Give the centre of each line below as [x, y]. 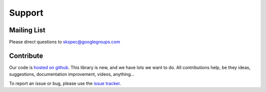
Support [26, 13]
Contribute [26, 56]
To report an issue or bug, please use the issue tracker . [65, 83]
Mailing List [27, 30]
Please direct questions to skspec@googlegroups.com [65, 42]
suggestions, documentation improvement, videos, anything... [72, 74]
